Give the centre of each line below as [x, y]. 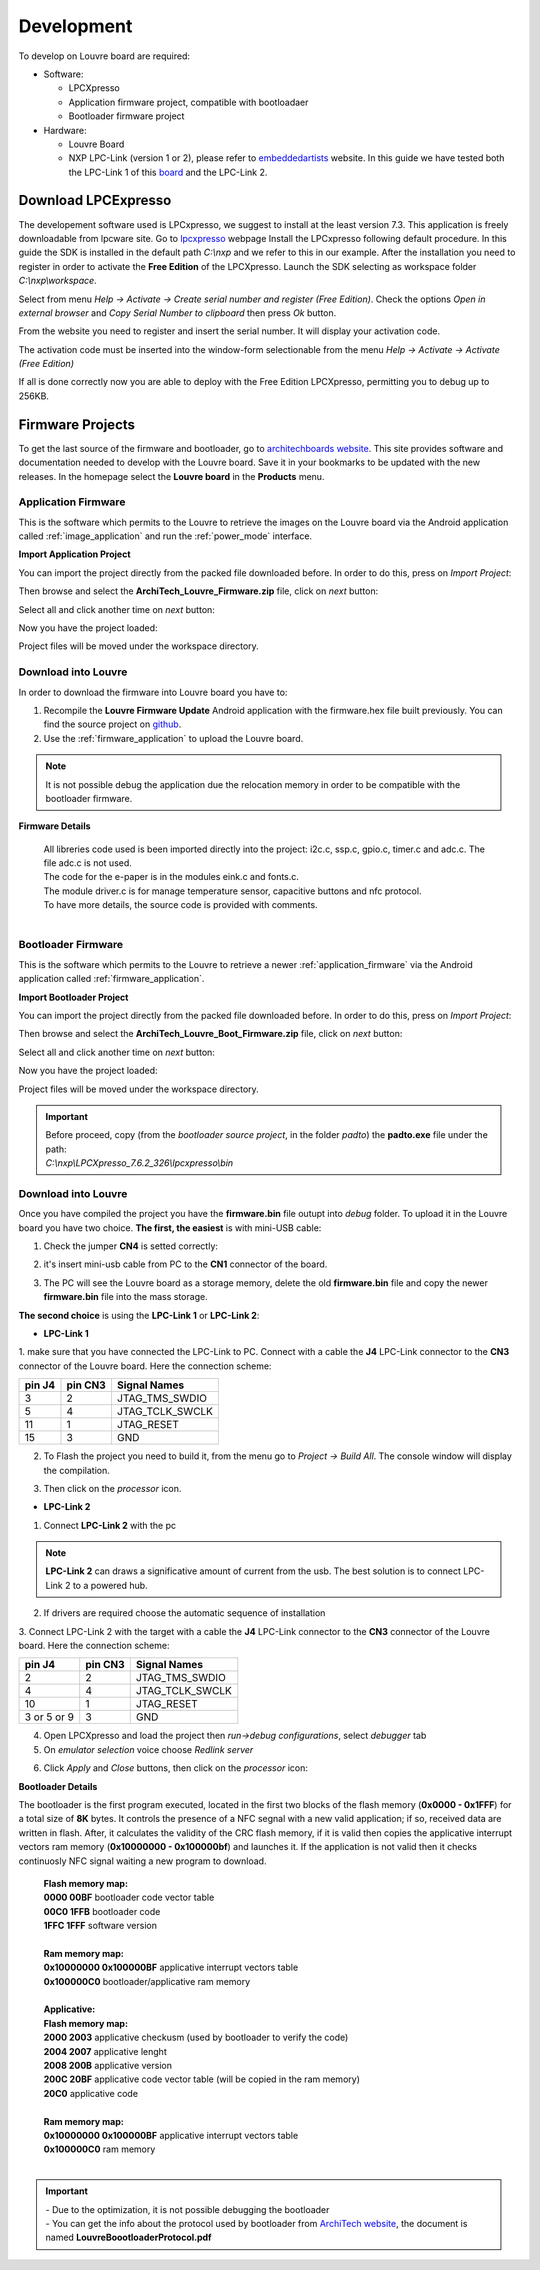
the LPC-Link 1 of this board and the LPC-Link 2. [168, 172]
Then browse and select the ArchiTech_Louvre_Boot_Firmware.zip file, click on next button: [210, 1034]
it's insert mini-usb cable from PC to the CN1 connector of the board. [185, 1264]
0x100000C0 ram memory [99, 2149]
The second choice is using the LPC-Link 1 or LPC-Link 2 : [139, 1315]
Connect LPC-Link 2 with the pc [110, 1525]
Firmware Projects [76, 424]
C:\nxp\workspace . [57, 281]
